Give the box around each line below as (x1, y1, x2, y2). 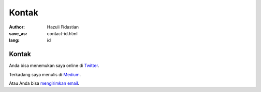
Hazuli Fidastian (47, 24, 79, 30)
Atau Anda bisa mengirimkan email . (9, 80, 80, 86)
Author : (9, 24, 25, 30)
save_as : (9, 30, 28, 36)
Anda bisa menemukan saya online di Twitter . (9, 63, 99, 68)
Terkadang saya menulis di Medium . (9, 71, 81, 77)
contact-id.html (47, 30, 78, 36)
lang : (9, 38, 20, 43)
